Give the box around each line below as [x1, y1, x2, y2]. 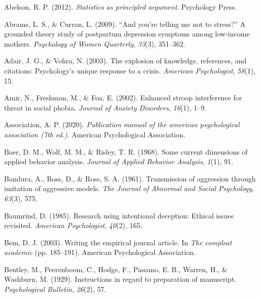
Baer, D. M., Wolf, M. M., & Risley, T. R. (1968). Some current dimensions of [4, 146, 248, 157]
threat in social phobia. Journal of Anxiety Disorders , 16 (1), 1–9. [4, 102, 207, 113]
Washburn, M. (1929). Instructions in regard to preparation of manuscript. [4, 274, 237, 284]
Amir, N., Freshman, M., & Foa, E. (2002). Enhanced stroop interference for [4, 92, 242, 103]
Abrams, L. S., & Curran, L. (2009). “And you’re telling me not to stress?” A [4, 18, 246, 29]
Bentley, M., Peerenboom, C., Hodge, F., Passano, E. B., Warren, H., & [4, 264, 227, 274]
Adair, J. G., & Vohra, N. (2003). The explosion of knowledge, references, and [4, 55, 247, 66]
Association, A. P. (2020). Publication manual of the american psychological [4, 119, 240, 130]
